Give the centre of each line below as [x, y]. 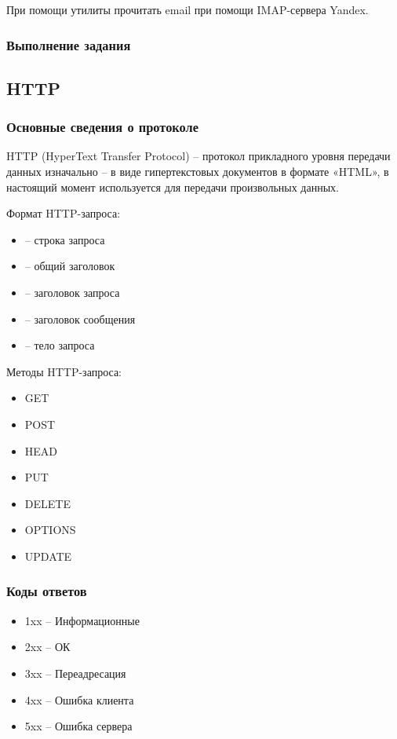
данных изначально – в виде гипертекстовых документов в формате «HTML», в [198, 172]
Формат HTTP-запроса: [64, 213]
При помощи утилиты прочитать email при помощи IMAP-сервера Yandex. [188, 9]
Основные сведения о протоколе [102, 127]
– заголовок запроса [72, 292]
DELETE [47, 503]
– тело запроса [60, 345]
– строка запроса [65, 239]
